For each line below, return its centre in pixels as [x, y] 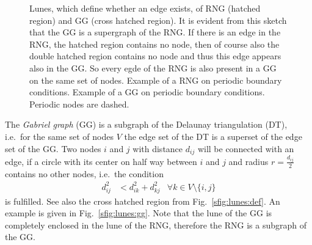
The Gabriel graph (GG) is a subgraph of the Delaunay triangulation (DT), [146, 124]
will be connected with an [246, 148]
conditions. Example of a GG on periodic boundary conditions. [147, 92]
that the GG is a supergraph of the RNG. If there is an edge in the [155, 32]
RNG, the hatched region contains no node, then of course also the [154, 44]
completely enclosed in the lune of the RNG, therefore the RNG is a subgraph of [156, 225]
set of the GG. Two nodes [53, 148]
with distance [158, 148]
